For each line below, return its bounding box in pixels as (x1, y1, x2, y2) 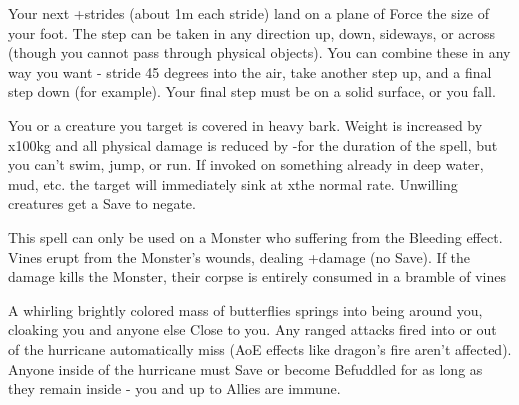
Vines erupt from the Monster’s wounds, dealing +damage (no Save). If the (8, 246, 471, 267)
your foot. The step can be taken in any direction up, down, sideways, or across (8, 22, 496, 43)
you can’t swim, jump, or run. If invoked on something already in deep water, (8, 154, 484, 175)
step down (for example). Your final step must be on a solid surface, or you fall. (8, 81, 496, 102)
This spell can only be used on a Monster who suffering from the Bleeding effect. (8, 226, 503, 247)
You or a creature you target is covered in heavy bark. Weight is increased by (8, 114, 483, 135)
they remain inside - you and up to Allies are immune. (8, 378, 341, 399)
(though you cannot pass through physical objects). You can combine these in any (8, 42, 511, 63)
